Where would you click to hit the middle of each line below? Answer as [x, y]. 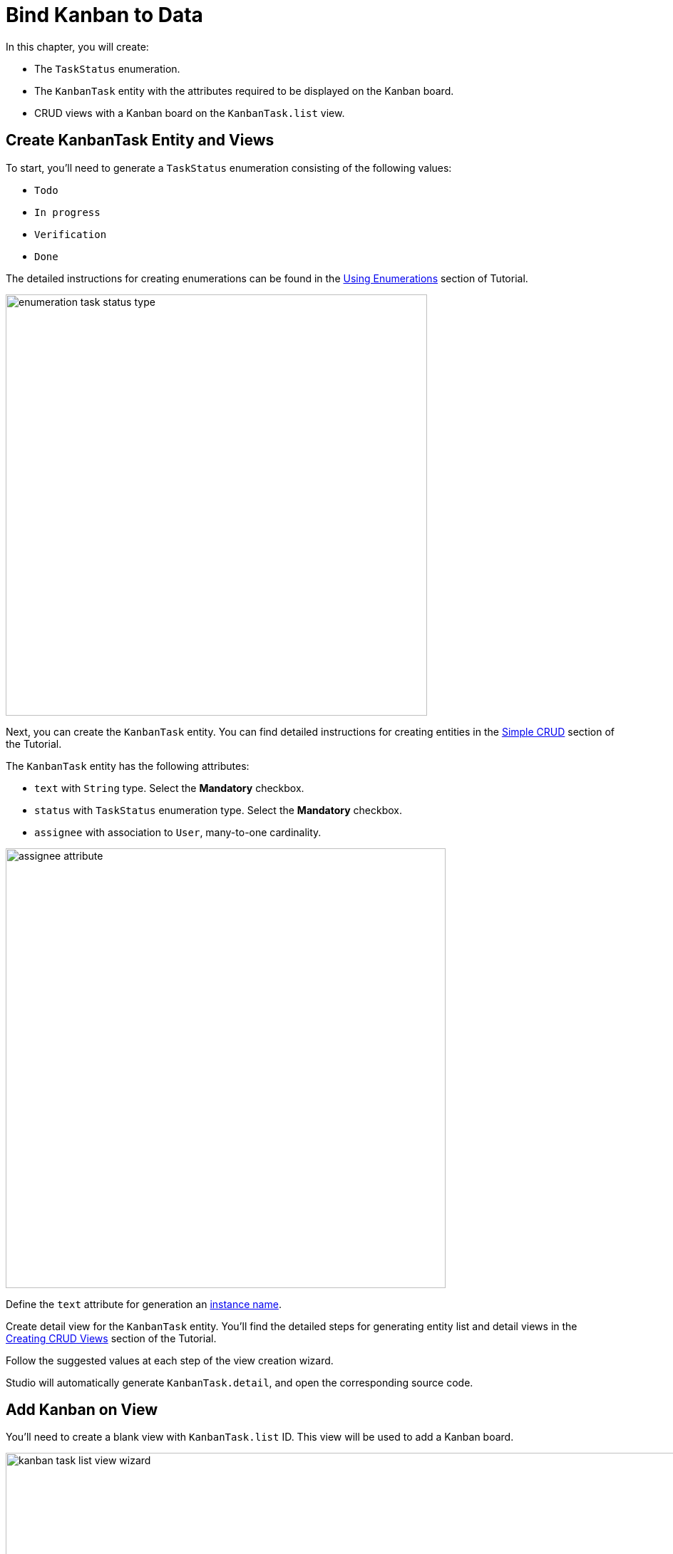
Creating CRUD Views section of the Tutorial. [111, 1338]
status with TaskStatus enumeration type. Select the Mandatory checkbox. [219, 810]
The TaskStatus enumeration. [107, 68]
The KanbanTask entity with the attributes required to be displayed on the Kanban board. [244, 91]
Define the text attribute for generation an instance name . [144, 1304]
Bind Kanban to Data [104, 15]
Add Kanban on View [82, 1410]
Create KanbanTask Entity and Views [140, 140]
